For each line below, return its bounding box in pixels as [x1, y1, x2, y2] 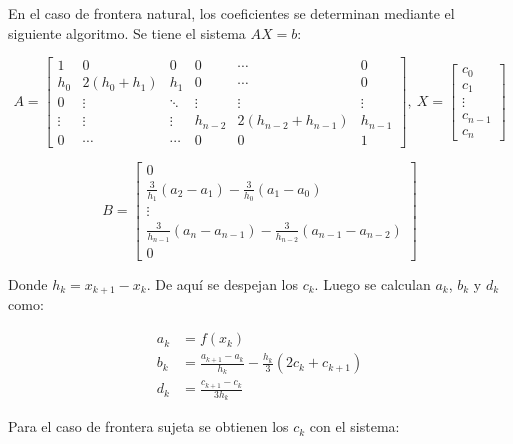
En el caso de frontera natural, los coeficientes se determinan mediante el [8, 3, 455, 23]
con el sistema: [309, 416, 400, 437]
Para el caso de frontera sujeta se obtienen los [8, 416, 289, 437]
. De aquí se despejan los [146, 274, 298, 294]
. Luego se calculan [314, 274, 431, 294]
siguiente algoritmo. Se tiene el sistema [8, 22, 246, 43]
